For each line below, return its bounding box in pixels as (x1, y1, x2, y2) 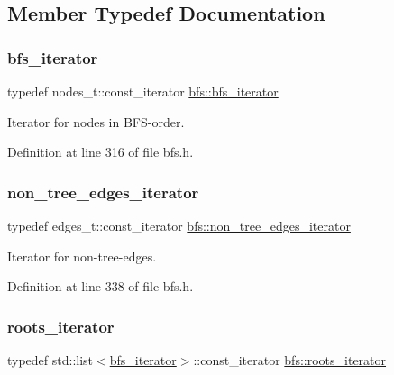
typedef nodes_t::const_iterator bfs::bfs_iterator (7, 82, 279, 100)
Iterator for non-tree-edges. (7, 246, 157, 265)
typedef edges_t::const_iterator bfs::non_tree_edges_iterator (7, 216, 351, 234)
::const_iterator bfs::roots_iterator (193, 351, 387, 369)
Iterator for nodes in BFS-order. (7, 112, 185, 131)
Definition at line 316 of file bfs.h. (7, 142, 194, 161)
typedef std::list (7, 351, 94, 369)
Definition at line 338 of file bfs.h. (7, 277, 194, 296)
